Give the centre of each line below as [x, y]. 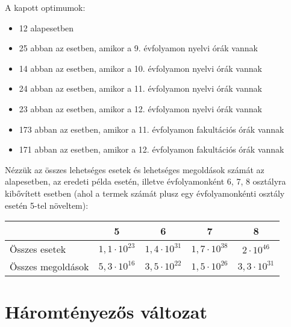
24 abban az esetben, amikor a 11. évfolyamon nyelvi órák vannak [140, 88]
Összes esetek [38, 249]
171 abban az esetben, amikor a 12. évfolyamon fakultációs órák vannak [152, 149]
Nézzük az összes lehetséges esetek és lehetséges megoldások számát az [135, 169]
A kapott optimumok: [45, 7]
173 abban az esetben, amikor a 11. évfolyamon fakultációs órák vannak [152, 129]
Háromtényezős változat [106, 312]
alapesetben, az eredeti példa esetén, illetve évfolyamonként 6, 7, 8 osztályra [145, 181]
